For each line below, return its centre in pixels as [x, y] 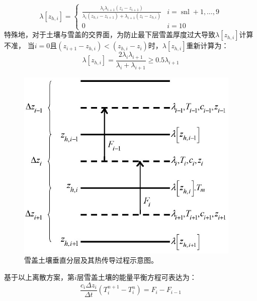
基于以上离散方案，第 [39, 277]
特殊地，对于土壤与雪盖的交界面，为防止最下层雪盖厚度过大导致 [110, 34]
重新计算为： [207, 45]
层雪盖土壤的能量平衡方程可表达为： [137, 277]
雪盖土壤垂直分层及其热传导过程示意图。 [91, 260]
